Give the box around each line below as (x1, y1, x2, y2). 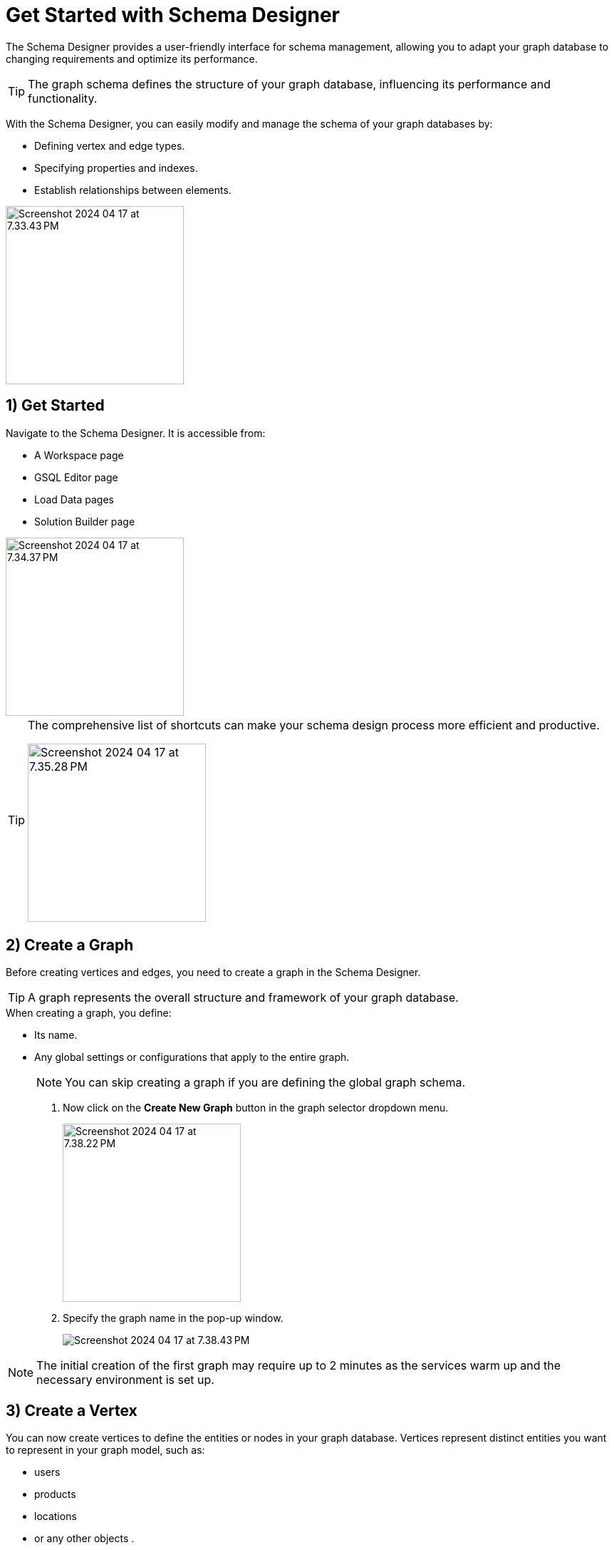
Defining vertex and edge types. (34, 139, 185, 152)
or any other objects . (34, 1532, 135, 1545)
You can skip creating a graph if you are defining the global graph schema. (65, 1075, 465, 1090)
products (34, 1488, 76, 1501)
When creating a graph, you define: (6, 1007, 172, 1020)
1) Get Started (6, 396, 105, 415)
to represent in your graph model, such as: (6, 1444, 205, 1457)
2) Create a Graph (6, 936, 134, 955)
